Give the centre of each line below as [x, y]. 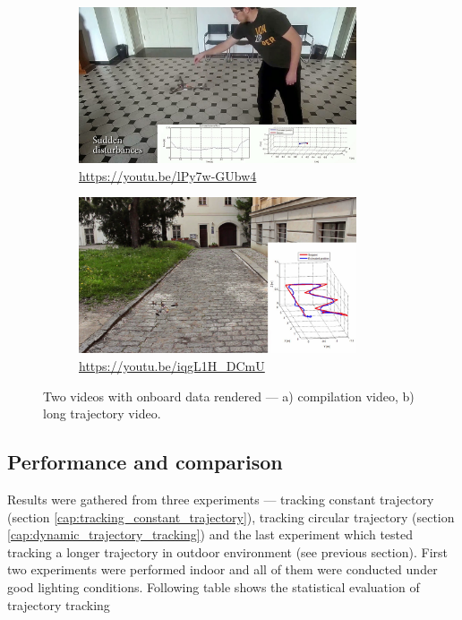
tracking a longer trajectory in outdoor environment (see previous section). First [227, 551]
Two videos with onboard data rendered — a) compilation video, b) [229, 396]
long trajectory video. [102, 413]
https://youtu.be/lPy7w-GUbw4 [168, 175]
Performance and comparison [145, 462]
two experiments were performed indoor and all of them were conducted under [222, 569]
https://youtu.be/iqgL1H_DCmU [172, 366]
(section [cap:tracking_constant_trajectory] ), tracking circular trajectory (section [231, 517]
